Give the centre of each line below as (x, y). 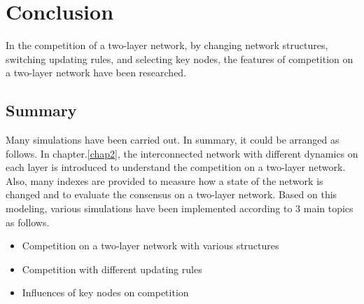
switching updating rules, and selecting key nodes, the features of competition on (180, 58)
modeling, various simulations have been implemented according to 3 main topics (180, 208)
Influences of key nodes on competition (105, 292)
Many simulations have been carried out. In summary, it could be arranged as (173, 140)
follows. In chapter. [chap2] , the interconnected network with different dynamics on (182, 153)
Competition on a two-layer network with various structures (150, 246)
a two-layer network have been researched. (96, 72)
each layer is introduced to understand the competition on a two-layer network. (176, 167)
